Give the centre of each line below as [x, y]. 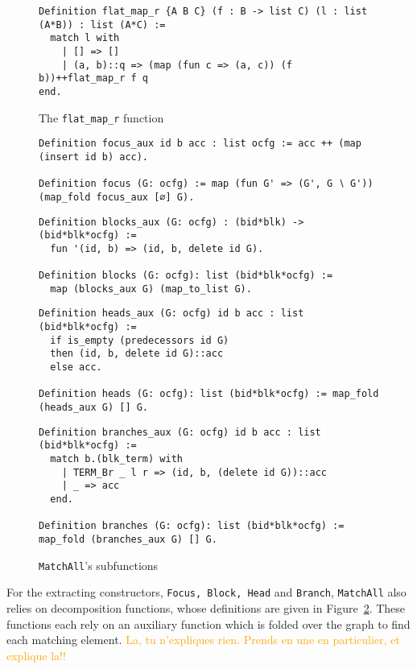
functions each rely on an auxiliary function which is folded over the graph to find [208, 624]
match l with [85, 38]
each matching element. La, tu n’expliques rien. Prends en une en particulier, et [203, 640]
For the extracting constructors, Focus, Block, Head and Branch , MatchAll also [206, 592]
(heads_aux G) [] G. [94, 408]
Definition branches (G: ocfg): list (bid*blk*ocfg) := [192, 526]
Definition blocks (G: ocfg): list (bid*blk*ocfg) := [186, 276]
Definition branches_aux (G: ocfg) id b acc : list [180, 432]
